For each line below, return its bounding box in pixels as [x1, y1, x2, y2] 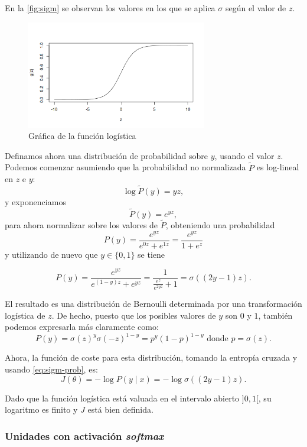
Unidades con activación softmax [5, 428, 164, 443]
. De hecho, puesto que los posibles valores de [51, 309, 216, 321]
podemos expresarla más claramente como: [5, 320, 159, 333]
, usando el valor [214, 149, 275, 161]
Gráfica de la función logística [28, 129, 136, 142]
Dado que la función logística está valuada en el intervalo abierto [5, 391, 240, 404]
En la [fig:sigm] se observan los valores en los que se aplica [5, 2, 215, 14]
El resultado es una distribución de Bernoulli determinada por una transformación [5, 297, 302, 310]
